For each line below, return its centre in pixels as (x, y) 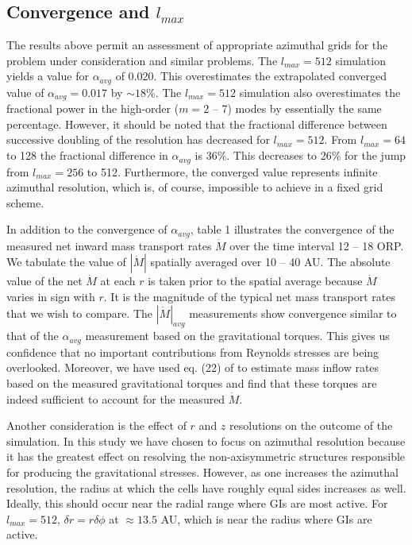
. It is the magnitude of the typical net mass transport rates (250, 296)
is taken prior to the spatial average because (255, 281)
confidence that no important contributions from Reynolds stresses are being (193, 352)
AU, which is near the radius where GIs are (266, 518)
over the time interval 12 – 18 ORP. (317, 245)
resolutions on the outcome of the (311, 425)
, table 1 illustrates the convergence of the (292, 229)
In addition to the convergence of (87, 229)
